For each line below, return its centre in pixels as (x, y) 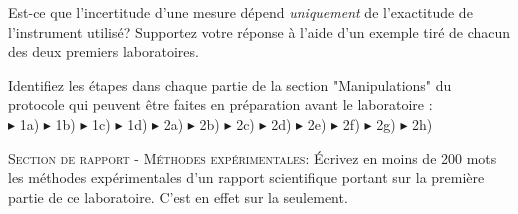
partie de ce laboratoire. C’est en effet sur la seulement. (178, 196)
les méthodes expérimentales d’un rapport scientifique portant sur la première (246, 177)
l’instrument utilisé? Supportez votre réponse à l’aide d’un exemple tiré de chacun (259, 31)
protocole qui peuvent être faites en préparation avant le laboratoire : (220, 104)
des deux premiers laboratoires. (103, 51)
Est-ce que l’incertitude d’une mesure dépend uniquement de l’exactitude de (240, 12)
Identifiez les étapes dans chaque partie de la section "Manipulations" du (230, 84)
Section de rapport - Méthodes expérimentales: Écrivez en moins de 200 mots (252, 157)
